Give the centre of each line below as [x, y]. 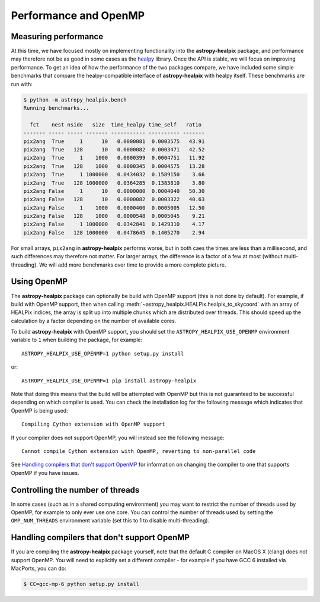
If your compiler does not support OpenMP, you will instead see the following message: [118, 438]
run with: [22, 84]
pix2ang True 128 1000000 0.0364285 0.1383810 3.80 [114, 183]
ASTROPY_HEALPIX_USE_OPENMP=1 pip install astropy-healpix [109, 381]
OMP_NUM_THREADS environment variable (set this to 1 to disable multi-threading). [110, 521]
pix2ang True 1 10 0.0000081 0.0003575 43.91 [114, 141]
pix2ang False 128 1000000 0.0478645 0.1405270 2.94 [114, 232]
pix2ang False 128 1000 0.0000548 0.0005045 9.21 [114, 216]
